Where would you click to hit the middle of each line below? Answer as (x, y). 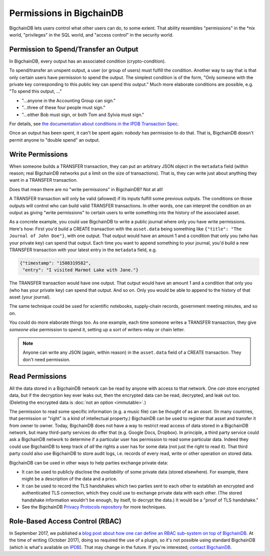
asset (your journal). (30, 297)
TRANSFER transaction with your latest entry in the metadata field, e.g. (83, 250)
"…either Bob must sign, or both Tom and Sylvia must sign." (83, 115)
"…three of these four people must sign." (63, 108)
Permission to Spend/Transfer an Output (74, 49)
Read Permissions (38, 376)
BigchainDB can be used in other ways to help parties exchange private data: (89, 462)
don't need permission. (46, 359)
